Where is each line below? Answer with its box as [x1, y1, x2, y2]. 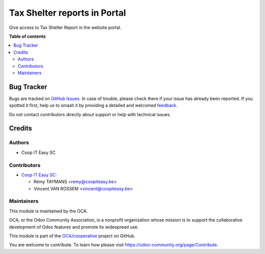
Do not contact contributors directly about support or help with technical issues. [9, 111, 171, 117]
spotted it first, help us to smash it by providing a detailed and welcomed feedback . [9, 102, 178, 108]
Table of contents [9, 33, 46, 39]
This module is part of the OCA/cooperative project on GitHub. [9, 233, 136, 239]
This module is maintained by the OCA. [9, 208, 88, 214]
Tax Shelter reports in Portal [9, 7, 126, 18]
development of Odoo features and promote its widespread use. [9, 224, 139, 230]
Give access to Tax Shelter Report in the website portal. [9, 25, 122, 30]
